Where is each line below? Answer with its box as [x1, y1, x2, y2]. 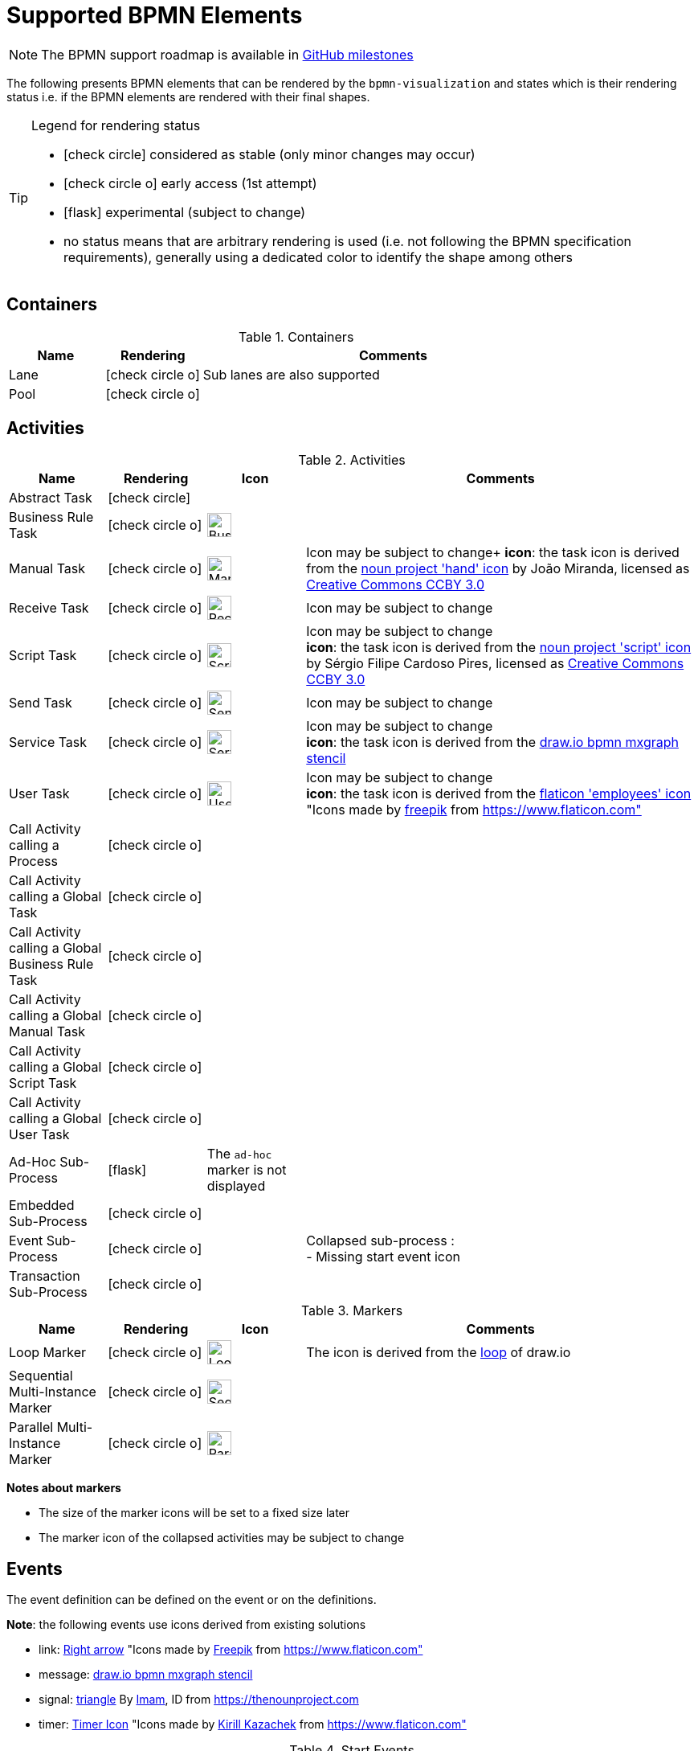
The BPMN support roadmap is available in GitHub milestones [41, 46, 414, 63]
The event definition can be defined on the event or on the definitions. [6, 1593, 377, 1607]
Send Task [9, 695, 72, 711]
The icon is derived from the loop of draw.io [306, 1344, 571, 1361]
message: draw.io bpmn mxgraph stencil [39, 1667, 253, 1682]
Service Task [9, 734, 88, 751]
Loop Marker [9, 1344, 87, 1361]
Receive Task [9, 600, 89, 617]
